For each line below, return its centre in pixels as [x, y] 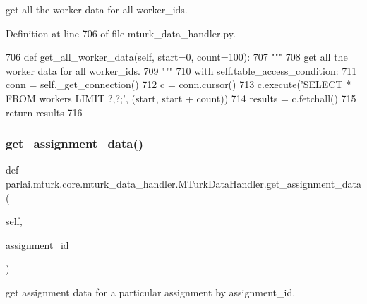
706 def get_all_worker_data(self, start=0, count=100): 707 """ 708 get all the [177, 57]
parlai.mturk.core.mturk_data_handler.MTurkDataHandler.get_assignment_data [183, 183]
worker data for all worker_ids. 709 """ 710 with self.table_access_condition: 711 [181, 70]
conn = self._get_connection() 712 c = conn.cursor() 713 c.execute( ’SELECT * [179, 84]
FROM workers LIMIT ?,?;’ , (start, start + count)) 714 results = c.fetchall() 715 [181, 98]
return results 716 [44, 112]
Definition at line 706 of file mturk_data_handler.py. [121, 33]
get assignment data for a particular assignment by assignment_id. [151, 292]
